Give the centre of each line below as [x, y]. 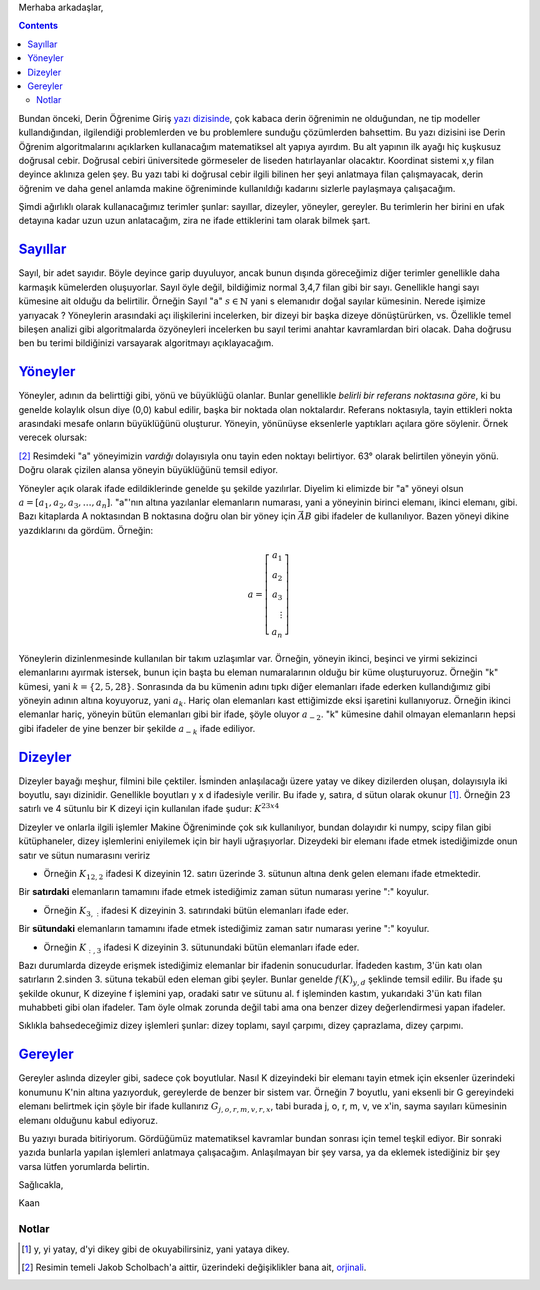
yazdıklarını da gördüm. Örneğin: [86, 530]
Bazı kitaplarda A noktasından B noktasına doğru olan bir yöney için [157, 516]
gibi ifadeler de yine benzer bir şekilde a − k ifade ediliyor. [137, 729]
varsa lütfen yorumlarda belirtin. [84, 1166]
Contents [38, 26]
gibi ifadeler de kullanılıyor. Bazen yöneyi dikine [411, 516]
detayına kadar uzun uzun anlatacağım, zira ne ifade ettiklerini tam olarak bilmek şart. [194, 221]
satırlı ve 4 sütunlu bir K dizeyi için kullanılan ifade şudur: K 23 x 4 [149, 808]
